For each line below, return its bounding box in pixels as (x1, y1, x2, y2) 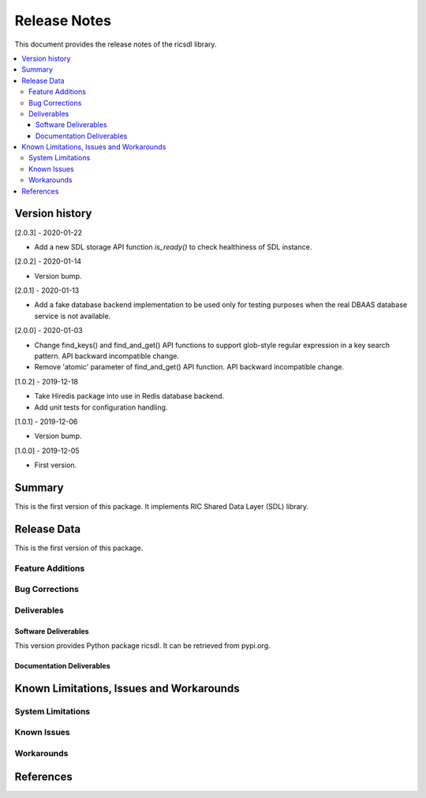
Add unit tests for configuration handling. (34, 403, 168, 412)
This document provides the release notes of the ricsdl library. (14, 39, 217, 49)
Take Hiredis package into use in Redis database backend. (34, 392, 225, 401)
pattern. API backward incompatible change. (34, 351, 180, 361)
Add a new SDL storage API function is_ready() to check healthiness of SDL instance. (34, 242, 312, 252)
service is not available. (34, 311, 111, 320)
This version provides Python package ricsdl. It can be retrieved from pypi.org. (14, 641, 271, 650)
